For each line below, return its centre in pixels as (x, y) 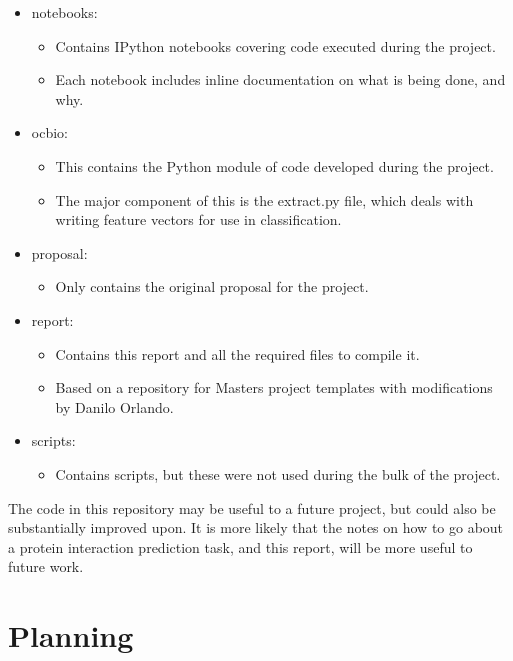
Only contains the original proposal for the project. (212, 286)
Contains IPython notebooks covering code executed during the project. (275, 45)
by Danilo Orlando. (114, 406)
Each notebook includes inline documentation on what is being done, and (280, 79)
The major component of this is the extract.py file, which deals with (264, 199)
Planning (71, 635)
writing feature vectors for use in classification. (198, 219)
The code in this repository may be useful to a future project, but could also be (252, 507)
